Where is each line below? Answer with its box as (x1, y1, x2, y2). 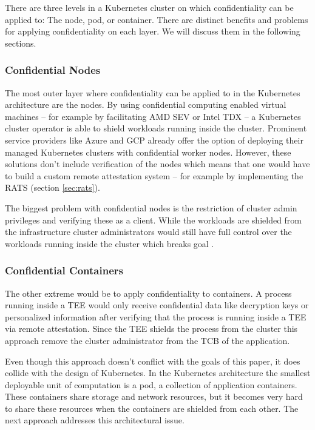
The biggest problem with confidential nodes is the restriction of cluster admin (5, 201, 297, 214)
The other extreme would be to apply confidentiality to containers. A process (5, 286, 292, 299)
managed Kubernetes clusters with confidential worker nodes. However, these (5, 145, 291, 158)
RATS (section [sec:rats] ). (5, 181, 100, 194)
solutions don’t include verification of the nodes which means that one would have (5, 157, 310, 170)
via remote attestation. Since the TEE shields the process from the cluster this (5, 322, 298, 335)
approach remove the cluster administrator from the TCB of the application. (5, 334, 290, 346)
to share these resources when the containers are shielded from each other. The (5, 402, 299, 414)
